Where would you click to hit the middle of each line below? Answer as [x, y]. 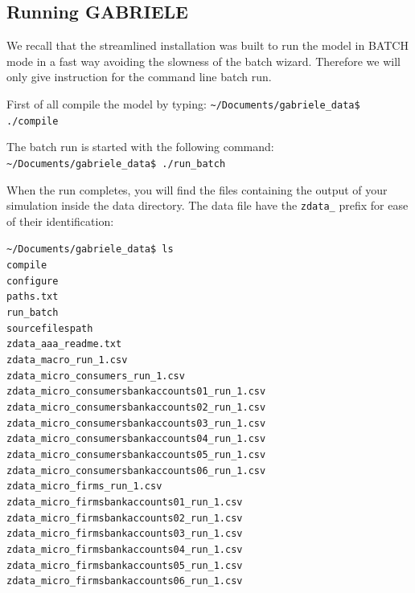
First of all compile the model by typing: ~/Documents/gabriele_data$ [183, 103]
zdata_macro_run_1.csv [67, 360]
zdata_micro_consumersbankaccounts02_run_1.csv [136, 407]
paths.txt [33, 297]
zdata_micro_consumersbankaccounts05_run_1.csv [136, 454]
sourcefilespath [50, 328]
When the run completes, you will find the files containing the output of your [197, 189]
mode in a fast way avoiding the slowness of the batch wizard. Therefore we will [203, 61]
